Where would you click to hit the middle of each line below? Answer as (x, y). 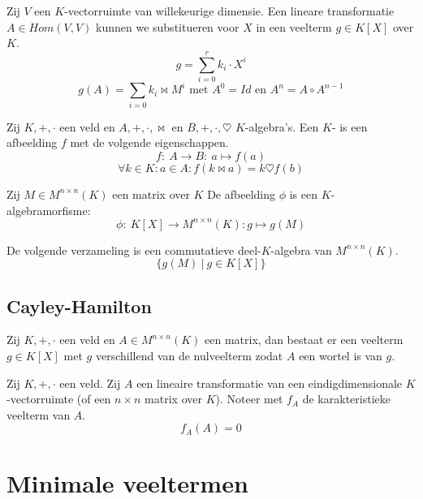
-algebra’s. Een (282, 126)
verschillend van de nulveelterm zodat (189, 355)
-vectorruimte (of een (59, 399)
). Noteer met (249, 399)
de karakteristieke (346, 399)
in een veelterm (294, 26)
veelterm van (39, 414)
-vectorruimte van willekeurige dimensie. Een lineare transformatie (229, 11)
